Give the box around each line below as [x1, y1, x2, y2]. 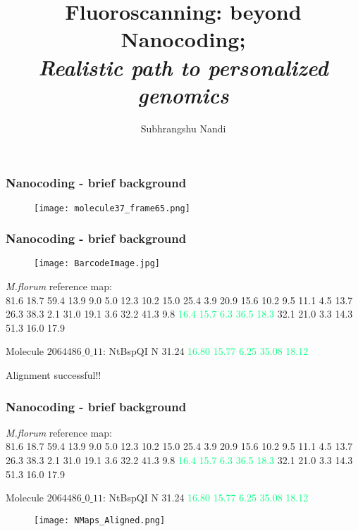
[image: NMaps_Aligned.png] [34, 515, 166, 525]
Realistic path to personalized [38, 52, 328, 82]
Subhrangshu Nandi [140, 120, 226, 135]
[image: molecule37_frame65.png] [34, 203, 190, 213]
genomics [137, 80, 229, 109]
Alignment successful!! [6, 368, 101, 382]
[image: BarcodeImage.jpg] [34, 258, 160, 269]
